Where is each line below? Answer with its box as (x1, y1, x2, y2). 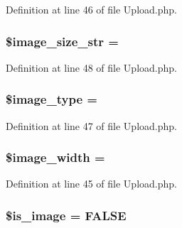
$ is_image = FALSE (6, 206, 127, 224)
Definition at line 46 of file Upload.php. (6, 2, 177, 16)
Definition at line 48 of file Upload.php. (6, 60, 177, 75)
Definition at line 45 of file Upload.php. (6, 176, 177, 191)
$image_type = (6, 90, 97, 108)
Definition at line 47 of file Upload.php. (6, 118, 177, 133)
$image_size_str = (6, 32, 119, 50)
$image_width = (6, 148, 105, 166)
